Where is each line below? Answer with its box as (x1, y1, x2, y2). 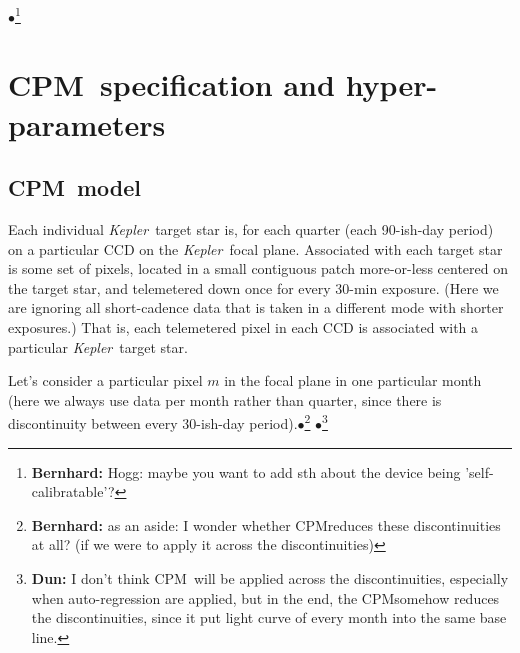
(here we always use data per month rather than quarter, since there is (8, 389, 442, 410)
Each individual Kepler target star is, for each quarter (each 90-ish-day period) (8, 219, 494, 240)
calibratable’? (31, 481, 115, 502)
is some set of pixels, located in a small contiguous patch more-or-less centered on (8, 258, 508, 279)
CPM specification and (8, 64, 335, 105)
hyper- (345, 64, 438, 105)
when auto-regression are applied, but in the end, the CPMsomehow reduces (31, 587, 500, 608)
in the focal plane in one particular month (224, 370, 482, 391)
